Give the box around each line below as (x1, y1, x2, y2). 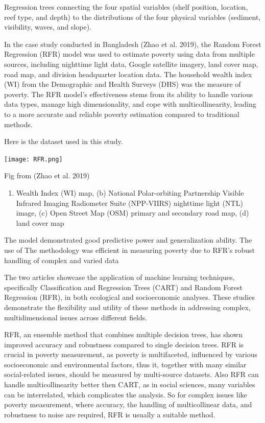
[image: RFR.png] (4, 155, 63, 163)
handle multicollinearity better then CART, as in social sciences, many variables (4, 379, 255, 390)
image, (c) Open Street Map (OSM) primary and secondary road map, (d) (16, 207, 249, 218)
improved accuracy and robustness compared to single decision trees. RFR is (4, 339, 244, 349)
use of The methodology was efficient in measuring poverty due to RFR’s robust (4, 244, 255, 255)
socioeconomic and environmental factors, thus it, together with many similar (4, 359, 247, 369)
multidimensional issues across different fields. (4, 312, 148, 322)
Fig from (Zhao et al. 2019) (4, 170, 90, 181)
